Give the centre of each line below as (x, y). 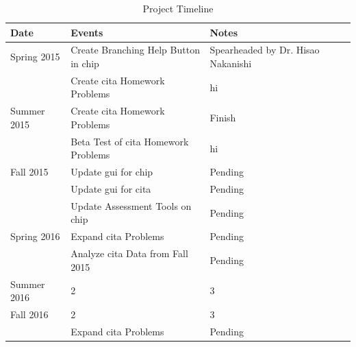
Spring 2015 (35, 57)
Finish (223, 118)
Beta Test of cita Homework (130, 141)
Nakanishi (231, 63)
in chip (85, 63)
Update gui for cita (111, 189)
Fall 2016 (29, 314)
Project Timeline (178, 8)
